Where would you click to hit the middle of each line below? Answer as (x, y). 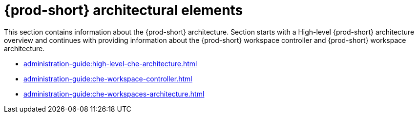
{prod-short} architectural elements (124, 10)
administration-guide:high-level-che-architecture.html (110, 63)
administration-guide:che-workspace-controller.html (108, 78)
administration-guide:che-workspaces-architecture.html (114, 94)
